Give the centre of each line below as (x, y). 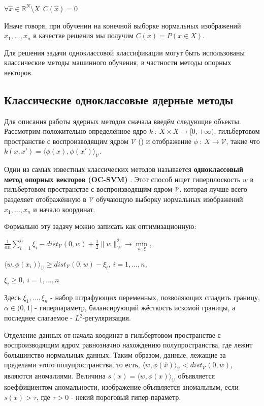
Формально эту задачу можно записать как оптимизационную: (100, 226)
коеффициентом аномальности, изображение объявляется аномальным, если (121, 386)
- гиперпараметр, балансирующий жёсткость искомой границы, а (135, 308)
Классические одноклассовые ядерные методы (119, 99)
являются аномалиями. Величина (55, 376)
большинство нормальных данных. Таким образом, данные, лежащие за (115, 354)
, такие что (243, 141)
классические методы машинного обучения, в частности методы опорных (118, 62)
